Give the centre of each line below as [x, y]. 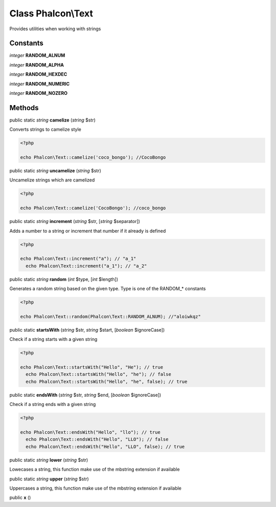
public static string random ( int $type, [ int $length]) [64, 279]
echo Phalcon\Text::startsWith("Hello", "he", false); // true [107, 381]
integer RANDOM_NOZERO [38, 93]
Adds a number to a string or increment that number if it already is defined [88, 231]
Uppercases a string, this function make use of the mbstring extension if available [95, 488]
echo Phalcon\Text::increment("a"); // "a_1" [78, 259]
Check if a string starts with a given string [53, 339]
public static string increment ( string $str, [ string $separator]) [75, 221]
